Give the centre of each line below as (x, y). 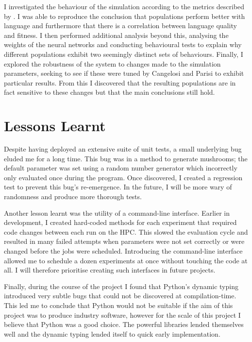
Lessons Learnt (55, 126)
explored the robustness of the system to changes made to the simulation (112, 63)
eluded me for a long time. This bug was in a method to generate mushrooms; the (126, 158)
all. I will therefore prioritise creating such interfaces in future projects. (110, 270)
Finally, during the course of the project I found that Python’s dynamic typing (121, 286)
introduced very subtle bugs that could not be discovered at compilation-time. (120, 296)
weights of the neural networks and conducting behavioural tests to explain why (123, 44)
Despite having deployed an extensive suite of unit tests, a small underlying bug (123, 149)
